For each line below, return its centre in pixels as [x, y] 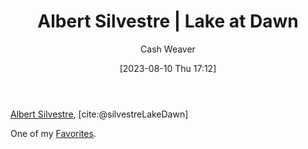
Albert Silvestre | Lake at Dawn [168, 21]
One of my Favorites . [53, 133]
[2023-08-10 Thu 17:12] [168, 68]
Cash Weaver [168, 49]
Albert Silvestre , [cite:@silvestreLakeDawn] [99, 114]
